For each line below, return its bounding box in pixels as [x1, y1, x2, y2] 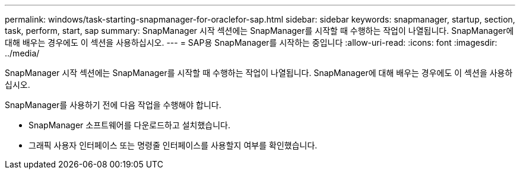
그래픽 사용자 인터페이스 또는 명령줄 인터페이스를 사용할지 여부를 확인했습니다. [28, 140, 318, 150]
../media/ [5, 48, 40, 58]
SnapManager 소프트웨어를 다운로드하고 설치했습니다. [28, 120, 231, 130]
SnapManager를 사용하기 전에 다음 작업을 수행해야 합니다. [5, 100, 221, 110]
